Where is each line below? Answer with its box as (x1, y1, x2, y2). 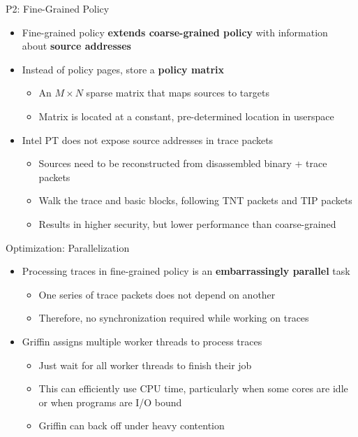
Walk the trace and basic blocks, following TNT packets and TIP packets (38, 193, 352, 208)
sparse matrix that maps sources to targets (86, 85, 269, 100)
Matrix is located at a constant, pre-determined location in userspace (38, 108, 334, 123)
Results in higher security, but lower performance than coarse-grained (38, 216, 336, 231)
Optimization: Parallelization (6, 240, 130, 255)
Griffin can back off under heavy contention (38, 418, 225, 433)
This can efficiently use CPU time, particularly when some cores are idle (38, 381, 348, 396)
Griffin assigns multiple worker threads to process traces (22, 334, 262, 348)
